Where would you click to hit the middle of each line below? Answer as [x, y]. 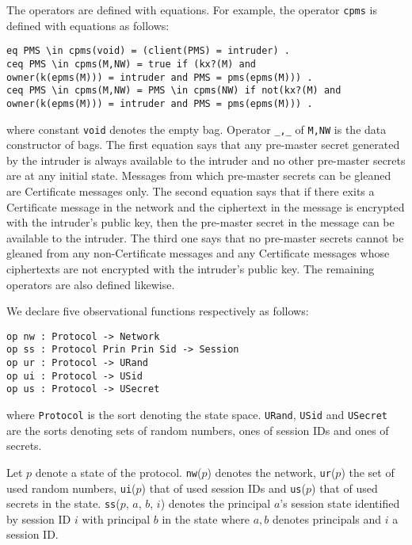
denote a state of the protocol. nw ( [118, 472]
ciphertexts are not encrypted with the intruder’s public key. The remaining [191, 268]
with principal [116, 518]
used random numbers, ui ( [71, 488]
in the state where [206, 518]
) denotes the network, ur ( [271, 472]
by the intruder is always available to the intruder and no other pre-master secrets [206, 160]
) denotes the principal [216, 503]
